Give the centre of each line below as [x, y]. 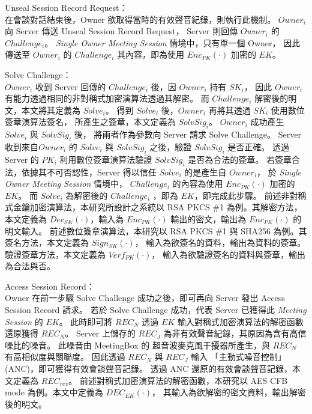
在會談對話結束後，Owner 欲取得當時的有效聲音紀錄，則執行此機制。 [140, 19]
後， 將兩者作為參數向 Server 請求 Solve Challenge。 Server [187, 134]
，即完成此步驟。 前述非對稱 [250, 195]
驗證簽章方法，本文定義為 [55, 254]
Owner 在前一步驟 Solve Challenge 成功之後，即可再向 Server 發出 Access [145, 298]
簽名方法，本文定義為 [47, 242]
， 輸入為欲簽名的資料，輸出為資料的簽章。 [220, 242]
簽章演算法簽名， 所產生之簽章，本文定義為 [90, 122]
